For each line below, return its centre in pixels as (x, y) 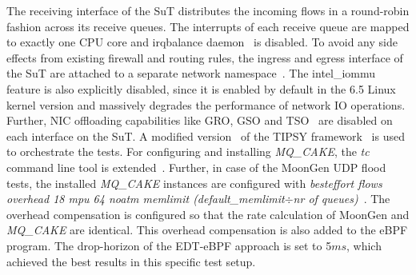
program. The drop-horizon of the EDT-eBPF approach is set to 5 (169, 245)
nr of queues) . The (342, 199)
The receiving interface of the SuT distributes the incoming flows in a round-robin (208, 10)
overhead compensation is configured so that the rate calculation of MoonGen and (208, 214)
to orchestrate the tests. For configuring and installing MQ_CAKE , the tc (188, 151)
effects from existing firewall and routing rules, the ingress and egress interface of (205, 57)
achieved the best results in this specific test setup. (131, 261)
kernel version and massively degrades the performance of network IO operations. (206, 104)
